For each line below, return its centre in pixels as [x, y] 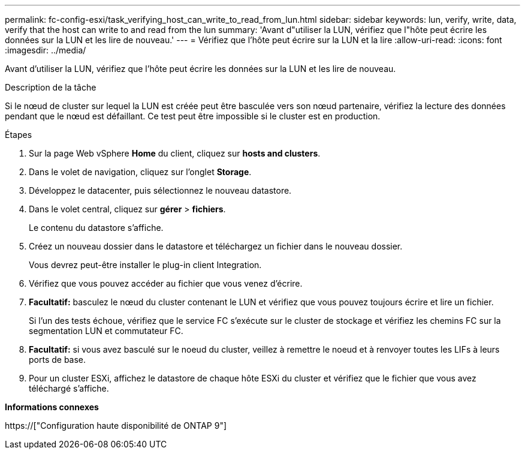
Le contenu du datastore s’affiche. [96, 228]
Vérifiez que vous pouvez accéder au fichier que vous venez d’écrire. [166, 283]
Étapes [19, 135]
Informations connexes [52, 407]
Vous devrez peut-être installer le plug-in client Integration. [145, 265]
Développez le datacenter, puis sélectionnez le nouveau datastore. [160, 190]
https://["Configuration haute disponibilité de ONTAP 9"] [116, 426]
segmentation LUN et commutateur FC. [106, 331]
